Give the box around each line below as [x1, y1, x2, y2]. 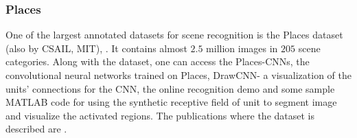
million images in [206, 41, 278, 55]
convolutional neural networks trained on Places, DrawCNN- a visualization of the [5, 68, 352, 82]
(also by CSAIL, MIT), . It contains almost [5, 41, 187, 55]
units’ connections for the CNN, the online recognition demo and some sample [5, 81, 335, 95]
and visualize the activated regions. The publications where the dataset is [5, 108, 315, 122]
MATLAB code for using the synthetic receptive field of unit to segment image [5, 95, 337, 109]
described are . [5, 122, 67, 136]
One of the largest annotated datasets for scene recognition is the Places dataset [5, 27, 343, 42]
